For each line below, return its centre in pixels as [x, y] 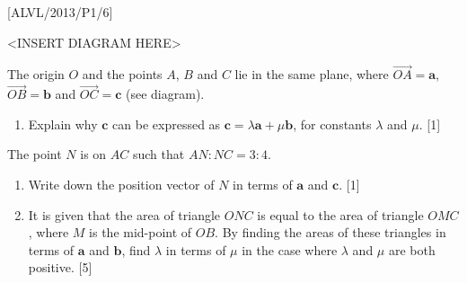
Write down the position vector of [121, 184]
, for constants [332, 124]
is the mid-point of [141, 232]
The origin [36, 74]
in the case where [290, 249]
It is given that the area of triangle [124, 214]
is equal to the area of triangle [340, 214]
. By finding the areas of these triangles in [330, 232]
